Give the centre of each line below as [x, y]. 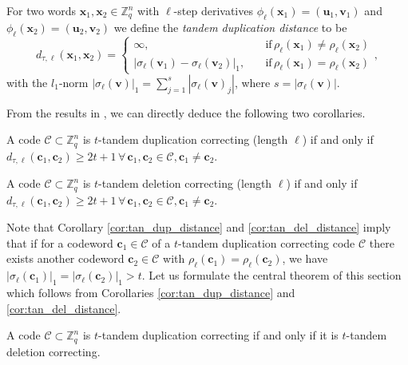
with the [27, 82]
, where [252, 82]
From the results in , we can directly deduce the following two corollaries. [186, 112]
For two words [42, 10]
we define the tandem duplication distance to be [230, 27]
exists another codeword [65, 258]
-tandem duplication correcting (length [193, 139]
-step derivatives [213, 10]
